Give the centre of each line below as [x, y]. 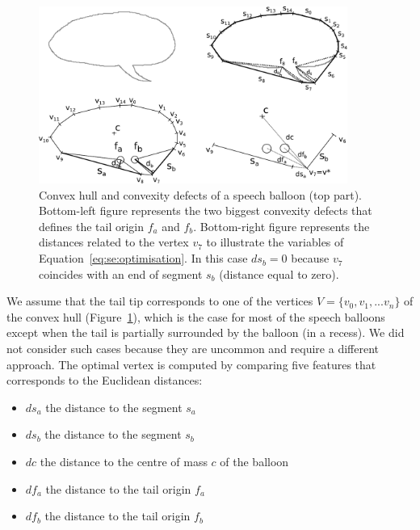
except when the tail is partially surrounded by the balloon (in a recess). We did [206, 332]
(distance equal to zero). [279, 273]
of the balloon [254, 462]
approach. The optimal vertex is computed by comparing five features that [191, 364]
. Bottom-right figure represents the [281, 226]
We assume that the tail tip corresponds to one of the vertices [160, 301]
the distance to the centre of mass [124, 462]
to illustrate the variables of [275, 242]
